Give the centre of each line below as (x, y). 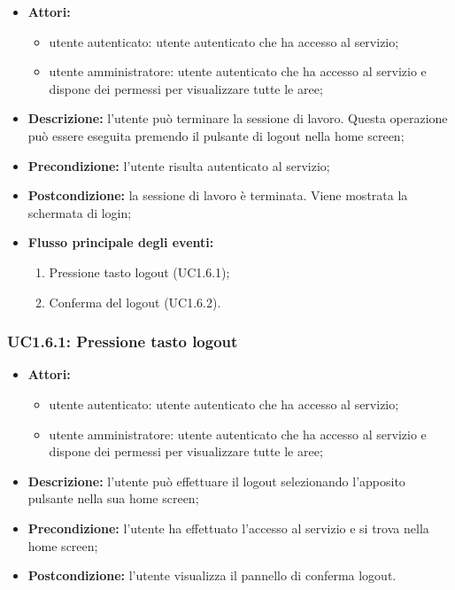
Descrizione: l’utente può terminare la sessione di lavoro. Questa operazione (238, 118)
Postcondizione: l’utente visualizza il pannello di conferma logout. (212, 575)
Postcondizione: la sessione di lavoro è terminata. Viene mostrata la (218, 195)
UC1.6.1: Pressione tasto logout (123, 342)
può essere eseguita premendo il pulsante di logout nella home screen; (216, 135)
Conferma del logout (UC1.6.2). (135, 302)
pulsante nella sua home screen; (113, 498)
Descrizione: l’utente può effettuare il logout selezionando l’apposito (216, 481)
